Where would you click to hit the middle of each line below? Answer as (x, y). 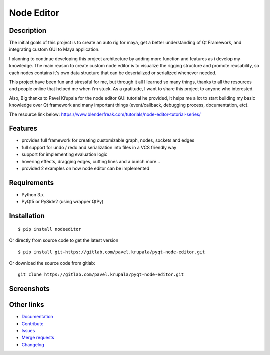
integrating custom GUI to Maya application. (54, 49)
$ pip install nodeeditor (50, 229)
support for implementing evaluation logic (65, 154)
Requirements (32, 182)
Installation (27, 216)
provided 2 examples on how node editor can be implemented (86, 169)
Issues (28, 331)
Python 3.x (33, 194)
